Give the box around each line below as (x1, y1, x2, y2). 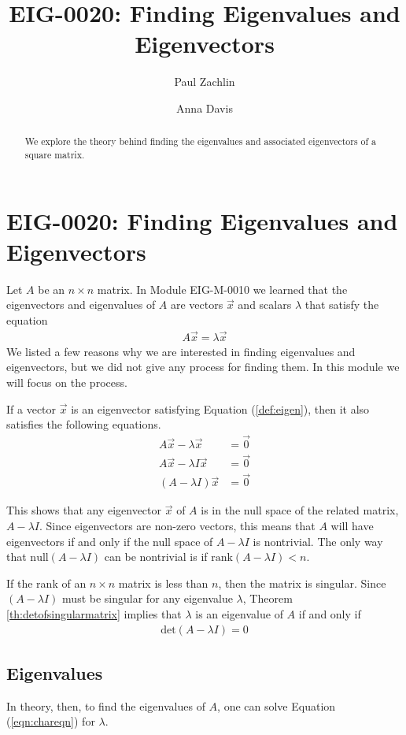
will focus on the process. (6, 373, 127, 390)
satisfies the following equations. (6, 416, 161, 432)
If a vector (6, 400, 57, 417)
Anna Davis (176, 99, 233, 116)
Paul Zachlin (174, 73, 235, 90)
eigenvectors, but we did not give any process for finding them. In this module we (6, 358, 400, 375)
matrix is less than (118, 574, 209, 591)
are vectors (171, 296, 223, 313)
